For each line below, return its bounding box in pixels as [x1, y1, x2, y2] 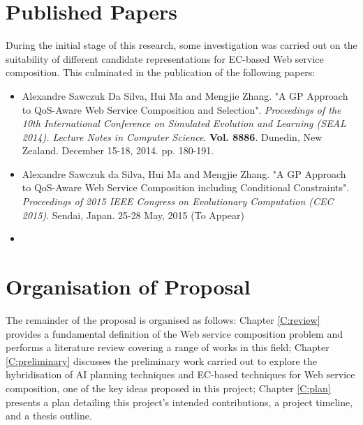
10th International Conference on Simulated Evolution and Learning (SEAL [22, 116, 346, 131]
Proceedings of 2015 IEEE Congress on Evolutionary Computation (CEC [22, 194, 334, 209]
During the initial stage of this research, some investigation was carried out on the [6, 38, 357, 52]
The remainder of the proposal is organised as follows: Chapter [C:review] [6, 312, 320, 327]
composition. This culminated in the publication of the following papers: [6, 65, 316, 80]
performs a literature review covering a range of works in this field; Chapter [6, 340, 329, 355]
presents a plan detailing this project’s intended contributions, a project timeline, [6, 394, 353, 409]
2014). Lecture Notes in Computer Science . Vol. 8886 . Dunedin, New [22, 129, 323, 144]
